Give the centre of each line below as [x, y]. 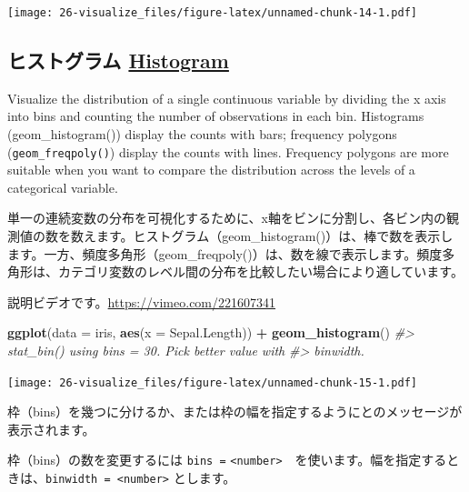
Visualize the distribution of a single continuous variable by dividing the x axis [227, 98]
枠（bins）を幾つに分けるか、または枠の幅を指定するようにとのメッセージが [235, 412]
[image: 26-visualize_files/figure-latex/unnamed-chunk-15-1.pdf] [213, 382]
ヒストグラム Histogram [118, 60]
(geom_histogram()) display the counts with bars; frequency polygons [202, 134]
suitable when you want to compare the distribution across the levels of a [211, 170]
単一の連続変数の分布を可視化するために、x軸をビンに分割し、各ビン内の [227, 218]
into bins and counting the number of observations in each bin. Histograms [216, 116]
